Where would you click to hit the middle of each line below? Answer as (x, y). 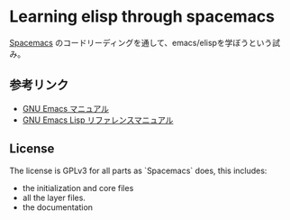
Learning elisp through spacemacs (142, 17)
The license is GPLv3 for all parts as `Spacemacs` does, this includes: (138, 170)
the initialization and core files (78, 188)
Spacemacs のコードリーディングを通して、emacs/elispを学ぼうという (141, 42)
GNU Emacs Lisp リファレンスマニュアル (98, 120)
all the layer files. (54, 197)
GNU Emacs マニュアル (66, 108)
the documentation (57, 207)
